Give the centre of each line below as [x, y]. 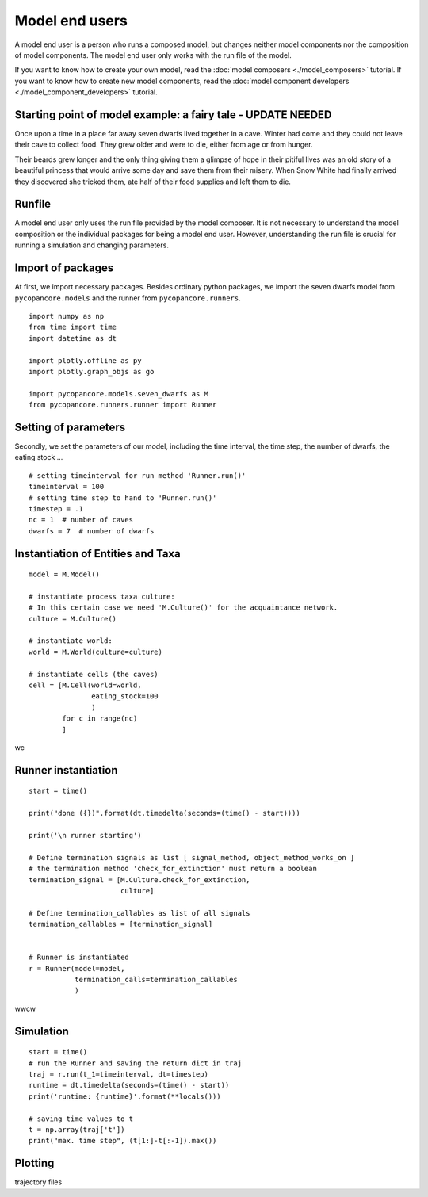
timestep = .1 [56, 509]
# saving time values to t [81, 1119]
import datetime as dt [73, 338]
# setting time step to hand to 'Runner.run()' [123, 498]
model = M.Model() [65, 574]
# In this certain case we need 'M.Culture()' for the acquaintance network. [183, 608]
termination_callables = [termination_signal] [121, 924]
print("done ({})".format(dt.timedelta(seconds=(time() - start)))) [164, 813]
